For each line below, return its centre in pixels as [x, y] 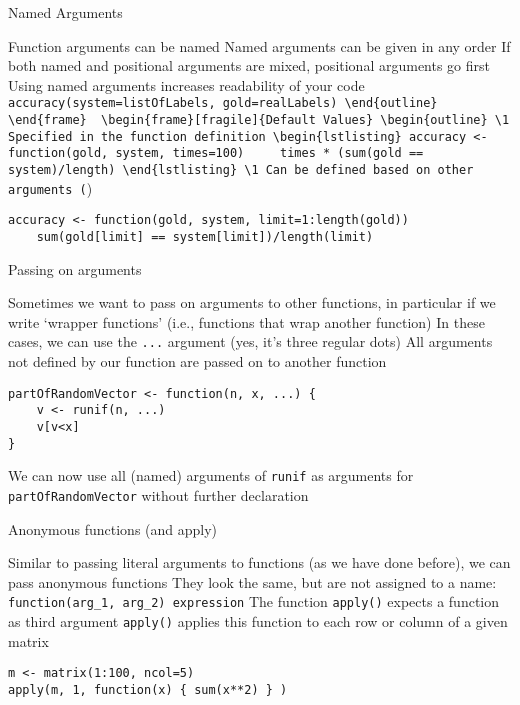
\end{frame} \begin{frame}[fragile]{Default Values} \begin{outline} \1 [259, 120]
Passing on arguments [75, 268]
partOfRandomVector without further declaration [158, 494]
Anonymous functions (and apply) [113, 528]
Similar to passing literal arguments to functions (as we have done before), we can [259, 562]
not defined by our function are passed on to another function [197, 361]
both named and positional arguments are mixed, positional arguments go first [249, 65]
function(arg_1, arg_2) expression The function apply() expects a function [254, 601]
